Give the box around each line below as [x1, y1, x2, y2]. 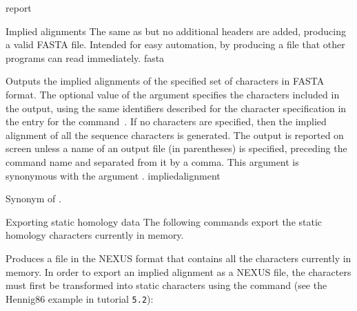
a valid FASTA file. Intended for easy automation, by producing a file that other [6, 37, 345, 52]
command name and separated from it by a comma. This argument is [6, 154, 299, 169]
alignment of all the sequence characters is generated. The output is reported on [6, 127, 344, 142]
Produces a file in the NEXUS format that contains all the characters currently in [6, 250, 351, 265]
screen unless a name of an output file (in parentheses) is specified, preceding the [6, 141, 347, 155]
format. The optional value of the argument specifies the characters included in [6, 87, 340, 101]
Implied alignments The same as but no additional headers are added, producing [6, 23, 346, 38]
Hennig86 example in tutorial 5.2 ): [6, 291, 154, 305]
